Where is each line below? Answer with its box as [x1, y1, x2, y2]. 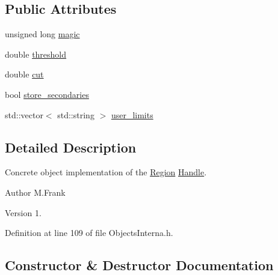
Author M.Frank [5, 186, 66, 198]
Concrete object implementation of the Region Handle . [5, 166, 207, 178]
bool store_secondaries [5, 88, 89, 100]
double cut [5, 68, 44, 80]
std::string [57, 108, 94, 121]
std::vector [5, 108, 43, 121]
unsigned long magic [5, 28, 80, 40]
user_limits [111, 108, 153, 121]
